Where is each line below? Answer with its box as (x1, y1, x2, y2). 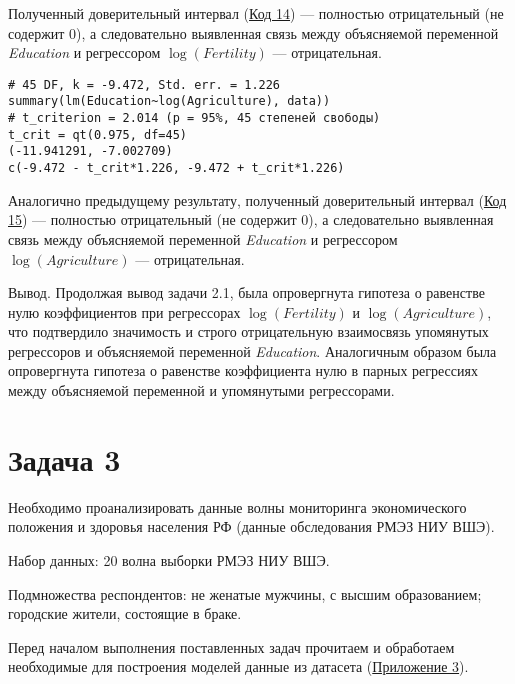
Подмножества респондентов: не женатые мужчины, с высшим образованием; (8, 583, 482, 604)
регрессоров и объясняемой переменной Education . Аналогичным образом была (8, 340, 497, 361)
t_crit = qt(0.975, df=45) (8, 127, 187, 142)
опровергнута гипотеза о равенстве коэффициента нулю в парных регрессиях (8, 360, 478, 381)
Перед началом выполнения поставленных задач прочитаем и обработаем (8, 636, 455, 657)
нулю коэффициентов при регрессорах (8, 301, 241, 322)
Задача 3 (8, 438, 121, 479)
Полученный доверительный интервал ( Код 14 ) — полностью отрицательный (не (8, 3, 504, 23)
